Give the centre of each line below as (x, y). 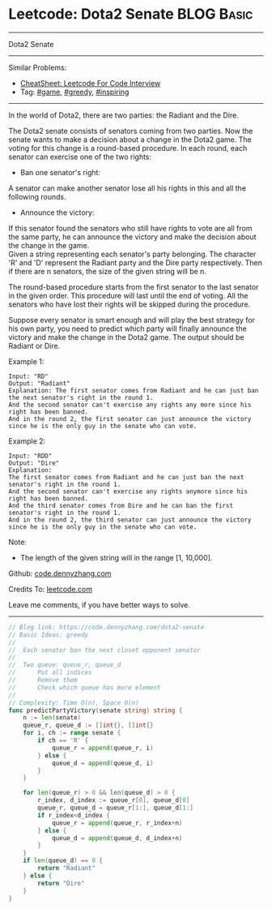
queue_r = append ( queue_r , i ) (102, 748)
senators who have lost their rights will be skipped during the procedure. (130, 304)
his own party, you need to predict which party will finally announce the (127, 328)
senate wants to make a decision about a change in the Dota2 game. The (130, 140)
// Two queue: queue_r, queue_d (65, 665)
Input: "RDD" (30, 456)
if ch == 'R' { (63, 740)
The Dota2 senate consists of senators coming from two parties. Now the (131, 131)
